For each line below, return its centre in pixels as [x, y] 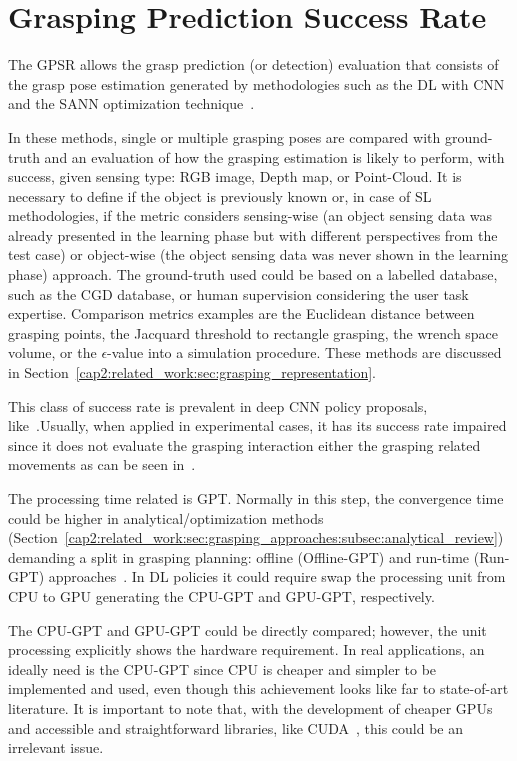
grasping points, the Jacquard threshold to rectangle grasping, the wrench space [253, 332]
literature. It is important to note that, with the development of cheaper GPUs [250, 707]
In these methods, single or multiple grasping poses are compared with [224, 136]
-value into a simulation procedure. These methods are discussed [304, 352]
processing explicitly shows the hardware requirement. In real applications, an [246, 649]
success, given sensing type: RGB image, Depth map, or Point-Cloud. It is [235, 176]
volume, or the [52, 352]
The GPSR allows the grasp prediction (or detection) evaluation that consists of [253, 64]
